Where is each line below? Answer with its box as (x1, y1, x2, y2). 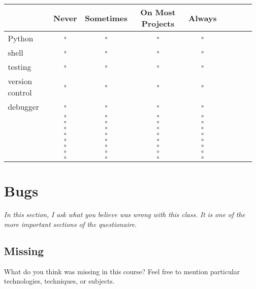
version (8, 75, 32, 87)
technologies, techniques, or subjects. (4, 276, 115, 286)
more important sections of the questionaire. (4, 219, 137, 229)
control (8, 87, 32, 98)
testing (8, 61, 32, 72)
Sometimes (85, 12, 128, 24)
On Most (140, 6, 176, 18)
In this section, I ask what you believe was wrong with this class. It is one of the (4, 209, 245, 220)
